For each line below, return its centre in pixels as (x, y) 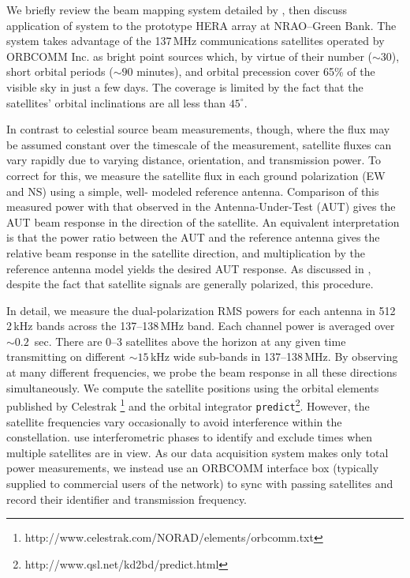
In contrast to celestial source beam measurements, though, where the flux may (198, 129)
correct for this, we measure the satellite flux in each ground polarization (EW (196, 175)
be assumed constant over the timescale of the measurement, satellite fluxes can (199, 144)
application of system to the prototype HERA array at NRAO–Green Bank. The (201, 25)
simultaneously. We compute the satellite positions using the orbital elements (193, 387)
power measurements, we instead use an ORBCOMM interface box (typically (193, 468)
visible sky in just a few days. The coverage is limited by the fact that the (185, 86)
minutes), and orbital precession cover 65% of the (256, 71)
